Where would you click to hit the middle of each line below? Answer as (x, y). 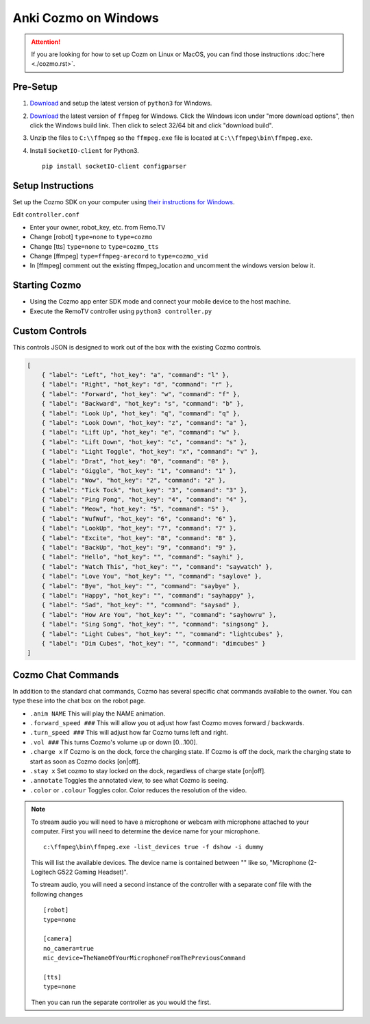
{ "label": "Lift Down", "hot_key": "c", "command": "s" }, (145, 442)
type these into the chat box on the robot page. (79, 701)
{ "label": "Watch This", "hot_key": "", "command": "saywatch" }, (157, 566)
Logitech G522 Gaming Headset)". (79, 872)
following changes (57, 894)
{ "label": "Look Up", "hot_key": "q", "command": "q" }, (141, 413)
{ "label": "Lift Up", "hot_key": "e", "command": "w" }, (141, 432)
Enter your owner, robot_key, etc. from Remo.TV (98, 227)
